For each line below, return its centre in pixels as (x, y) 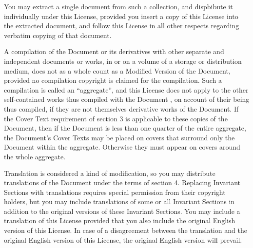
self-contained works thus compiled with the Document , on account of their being (127, 99)
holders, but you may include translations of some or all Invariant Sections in (119, 201)
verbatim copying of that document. (58, 35)
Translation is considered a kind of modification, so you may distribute (110, 173)
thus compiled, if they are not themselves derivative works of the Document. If (121, 108)
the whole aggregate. (35, 156)
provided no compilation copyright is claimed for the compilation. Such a (113, 80)
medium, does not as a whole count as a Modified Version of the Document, (117, 70)
